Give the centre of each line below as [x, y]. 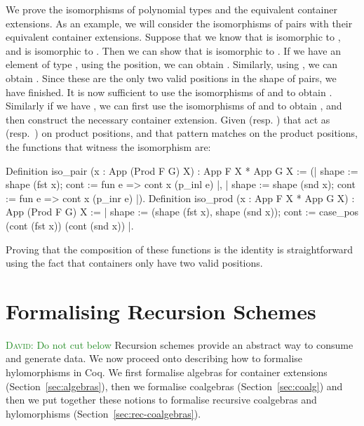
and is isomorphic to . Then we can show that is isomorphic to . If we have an [173, 50]
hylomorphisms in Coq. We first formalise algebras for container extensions [167, 372]
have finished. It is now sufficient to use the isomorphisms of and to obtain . [169, 92]
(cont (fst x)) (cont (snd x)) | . [70, 225]
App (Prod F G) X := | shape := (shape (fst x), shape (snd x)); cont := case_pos [182, 212]
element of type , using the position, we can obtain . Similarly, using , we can [172, 64]
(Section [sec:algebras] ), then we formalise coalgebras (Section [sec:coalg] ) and [174, 386]
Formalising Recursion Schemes [161, 311]
